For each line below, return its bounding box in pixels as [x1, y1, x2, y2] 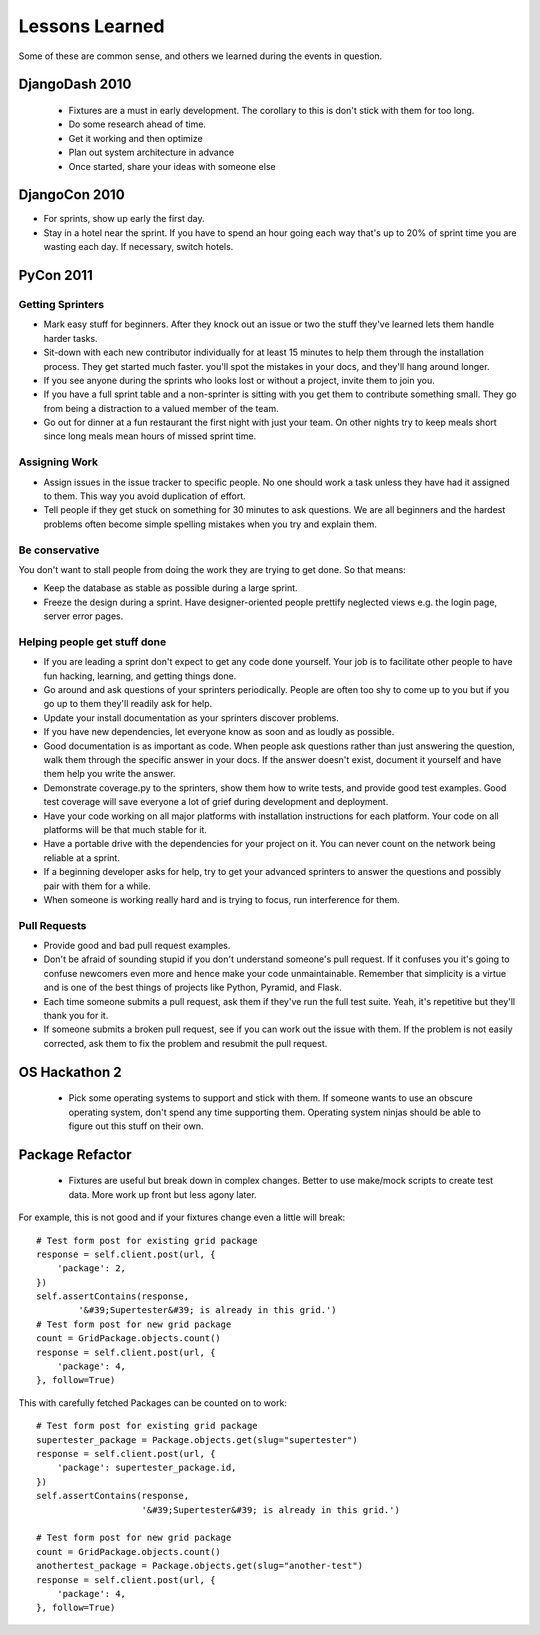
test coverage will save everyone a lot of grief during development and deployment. [43, 796, 389, 808]
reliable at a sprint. [43, 851, 120, 864]
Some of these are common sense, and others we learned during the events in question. [18, 50, 383, 62]
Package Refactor [18, 1146, 132, 1163]
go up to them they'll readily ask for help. [43, 698, 213, 710]
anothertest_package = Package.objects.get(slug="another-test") [36, 1560, 364, 1572]
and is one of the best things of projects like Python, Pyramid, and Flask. [43, 981, 342, 994]
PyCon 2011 [18, 267, 94, 284]
